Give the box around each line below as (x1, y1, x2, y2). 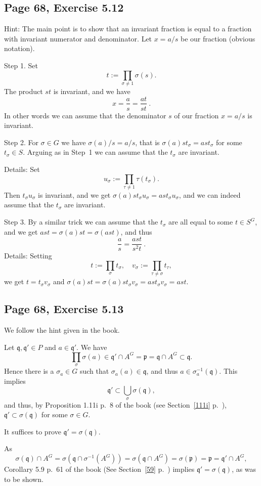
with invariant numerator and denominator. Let (4, 33, 152, 43)
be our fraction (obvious (181, 33, 255, 43)
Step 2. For (4, 137, 38, 147)
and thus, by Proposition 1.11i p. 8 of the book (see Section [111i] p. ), (4, 399, 227, 410)
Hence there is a (4, 366, 54, 376)
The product (4, 85, 43, 96)
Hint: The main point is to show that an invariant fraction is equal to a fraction (4, 23, 252, 34)
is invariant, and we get (38, 189, 111, 200)
